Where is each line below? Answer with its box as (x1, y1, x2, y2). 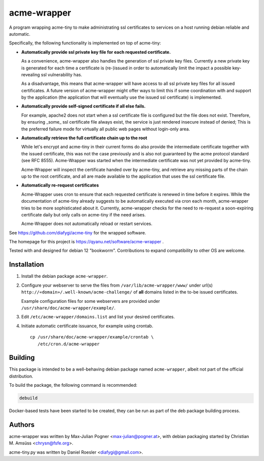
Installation (9, 260, 44, 269)
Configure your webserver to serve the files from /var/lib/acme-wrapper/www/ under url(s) (21, 282, 213, 288)
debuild (19, 396, 38, 401)
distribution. (9, 373, 34, 379)
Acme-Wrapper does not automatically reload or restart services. (21, 221, 153, 227)
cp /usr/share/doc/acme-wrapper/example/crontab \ (30, 335, 154, 340)
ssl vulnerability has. (41, 71, 83, 78)
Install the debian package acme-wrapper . (21, 273, 108, 279)
